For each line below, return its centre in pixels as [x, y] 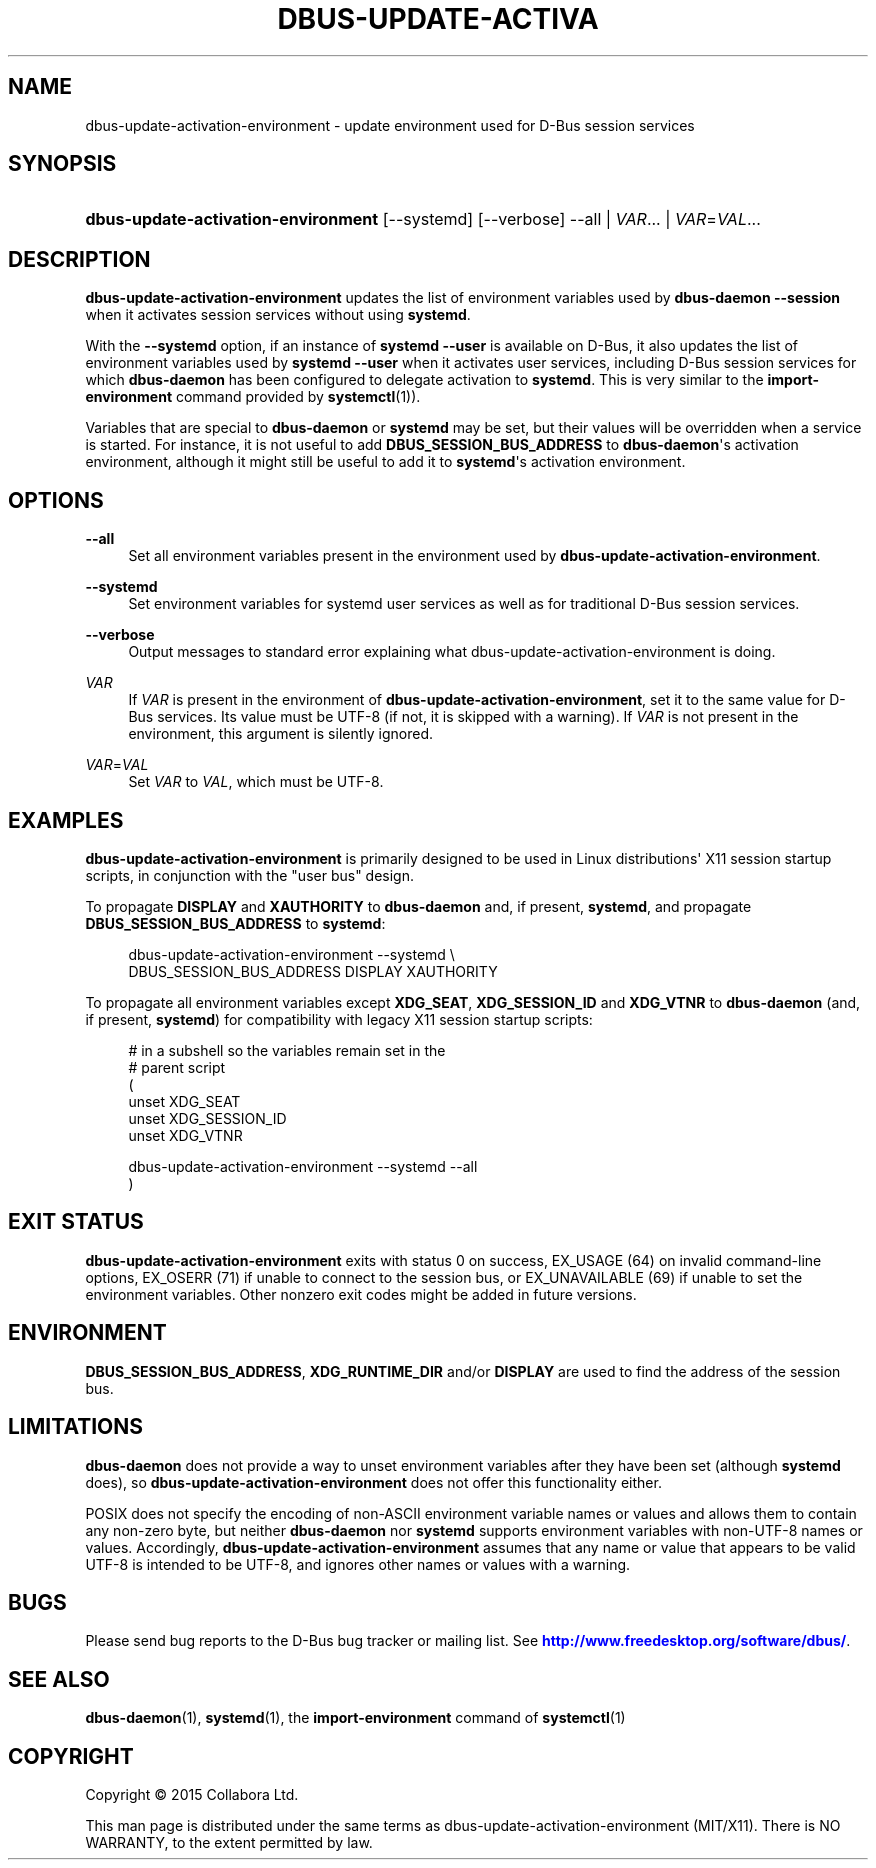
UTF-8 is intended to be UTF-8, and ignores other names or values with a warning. [358, 1564]
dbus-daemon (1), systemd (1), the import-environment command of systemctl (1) [355, 1718]
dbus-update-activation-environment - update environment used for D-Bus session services [390, 125]
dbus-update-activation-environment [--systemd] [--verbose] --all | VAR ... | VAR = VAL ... [423, 219]
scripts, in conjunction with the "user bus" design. [249, 875]
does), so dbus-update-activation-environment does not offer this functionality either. [373, 1482]
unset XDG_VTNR [185, 1135]
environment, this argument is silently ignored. [280, 734]
